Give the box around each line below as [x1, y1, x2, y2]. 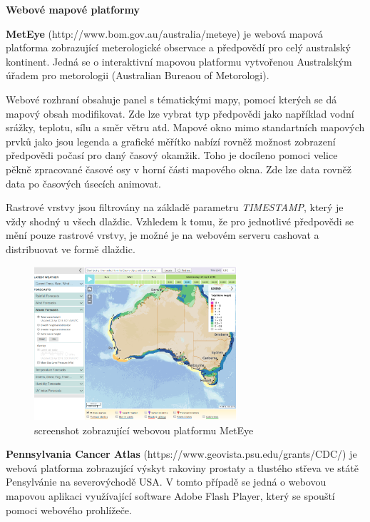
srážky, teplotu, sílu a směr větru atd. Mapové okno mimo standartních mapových [6, 120, 365, 135]
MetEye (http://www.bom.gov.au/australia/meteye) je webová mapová [6, 26, 323, 41]
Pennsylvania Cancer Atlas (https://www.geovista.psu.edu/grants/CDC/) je [6, 446, 357, 461]
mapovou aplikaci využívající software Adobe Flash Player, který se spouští [6, 488, 335, 503]
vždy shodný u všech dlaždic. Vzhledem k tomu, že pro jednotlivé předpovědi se [6, 213, 354, 228]
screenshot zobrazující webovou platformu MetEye [34, 422, 254, 437]
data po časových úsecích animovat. [6, 175, 161, 190]
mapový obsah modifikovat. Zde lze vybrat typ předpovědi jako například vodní [6, 106, 354, 121]
